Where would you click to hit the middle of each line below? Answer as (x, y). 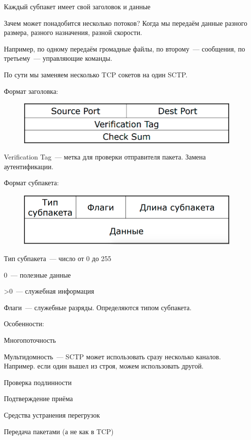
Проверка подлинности (38, 382)
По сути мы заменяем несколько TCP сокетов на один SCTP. (96, 74)
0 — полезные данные (37, 274)
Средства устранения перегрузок (52, 414)
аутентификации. (29, 166)
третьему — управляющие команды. (58, 58)
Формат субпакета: (31, 183)
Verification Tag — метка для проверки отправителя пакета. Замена (105, 157)
